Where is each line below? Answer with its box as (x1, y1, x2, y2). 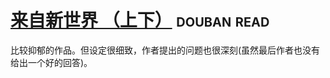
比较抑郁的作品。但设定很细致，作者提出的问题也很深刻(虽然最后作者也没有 (10, 44, 321, 56)
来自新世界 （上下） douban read (10, 9, 270, 32)
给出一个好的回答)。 (10, 56, 93, 68)
